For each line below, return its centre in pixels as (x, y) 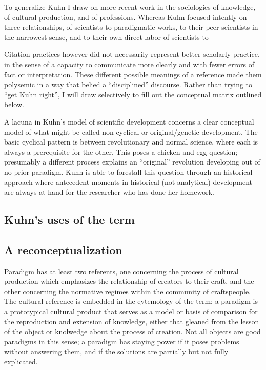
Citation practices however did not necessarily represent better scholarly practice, (132, 54)
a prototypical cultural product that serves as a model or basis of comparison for (131, 311)
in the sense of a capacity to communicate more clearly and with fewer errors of (129, 64)
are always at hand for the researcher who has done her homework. (109, 192)
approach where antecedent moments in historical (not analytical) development (128, 182)
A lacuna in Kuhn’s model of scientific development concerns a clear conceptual (129, 121)
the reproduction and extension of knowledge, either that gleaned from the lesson (132, 321)
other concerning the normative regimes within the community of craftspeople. (128, 291)
